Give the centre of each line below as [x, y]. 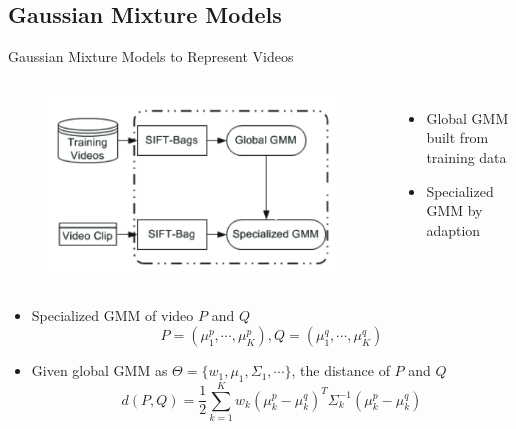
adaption [453, 229]
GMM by [454, 210]
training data [466, 156]
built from [457, 137]
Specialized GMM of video [112, 315]
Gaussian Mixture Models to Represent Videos [151, 56]
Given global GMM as [99, 370]
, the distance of [340, 370]
